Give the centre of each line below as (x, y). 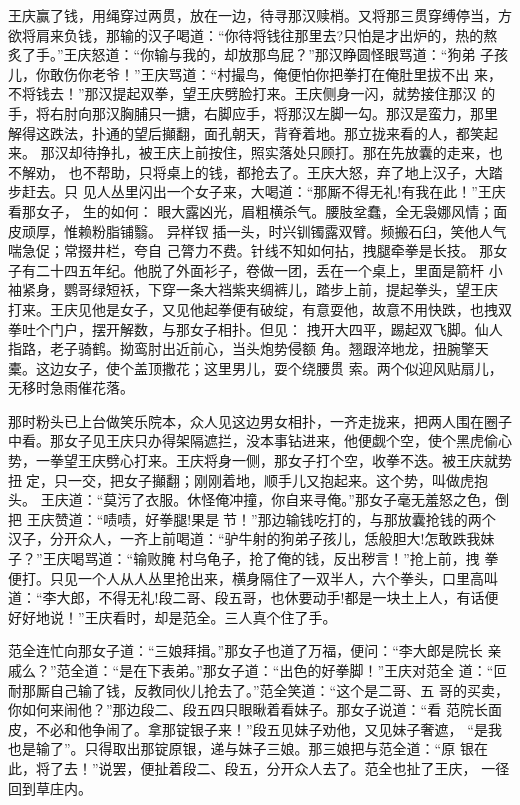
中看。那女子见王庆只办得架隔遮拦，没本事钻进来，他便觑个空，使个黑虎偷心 (260, 440)
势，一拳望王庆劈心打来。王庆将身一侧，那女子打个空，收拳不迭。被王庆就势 (260, 460)
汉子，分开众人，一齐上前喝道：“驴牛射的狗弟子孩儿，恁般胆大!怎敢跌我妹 (251, 538)
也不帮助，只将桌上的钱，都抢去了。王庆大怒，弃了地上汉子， (271, 171)
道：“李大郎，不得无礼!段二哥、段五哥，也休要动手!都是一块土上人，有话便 (253, 597)
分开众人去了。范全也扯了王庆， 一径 (388, 767)
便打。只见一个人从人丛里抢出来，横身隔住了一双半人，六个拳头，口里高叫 (253, 577)
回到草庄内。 (50, 787)
